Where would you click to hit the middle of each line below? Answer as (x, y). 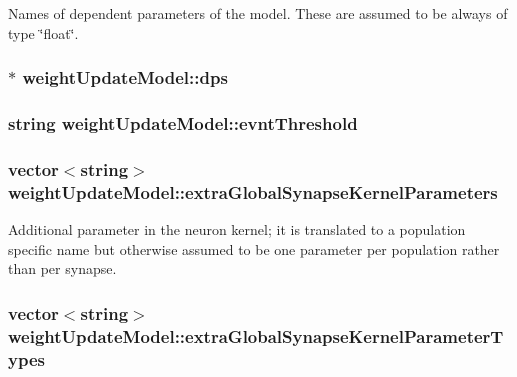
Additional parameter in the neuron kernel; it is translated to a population (237, 229)
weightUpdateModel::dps (125, 77)
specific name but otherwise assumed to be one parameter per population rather (254, 248)
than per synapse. (62, 268)
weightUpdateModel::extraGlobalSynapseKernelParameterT (256, 335)
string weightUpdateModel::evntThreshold (183, 122)
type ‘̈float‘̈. (43, 32)
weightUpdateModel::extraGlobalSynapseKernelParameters (253, 191)
